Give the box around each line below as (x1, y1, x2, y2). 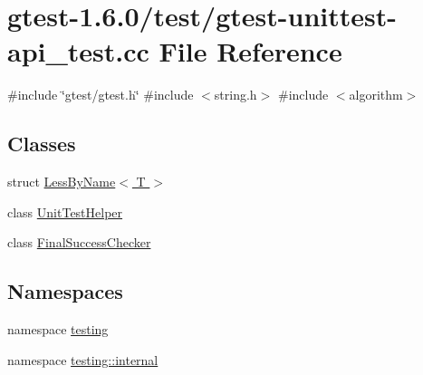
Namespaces (7, 277, 123, 305)
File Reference (159, 33, 342, 70)
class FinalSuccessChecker (7, 233, 151, 252)
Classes (7, 130, 76, 158)
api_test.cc (7, 33, 149, 70)
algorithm (349, 85, 403, 104)
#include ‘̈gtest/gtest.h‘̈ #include (7, 85, 194, 104)
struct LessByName (7, 172, 116, 191)
